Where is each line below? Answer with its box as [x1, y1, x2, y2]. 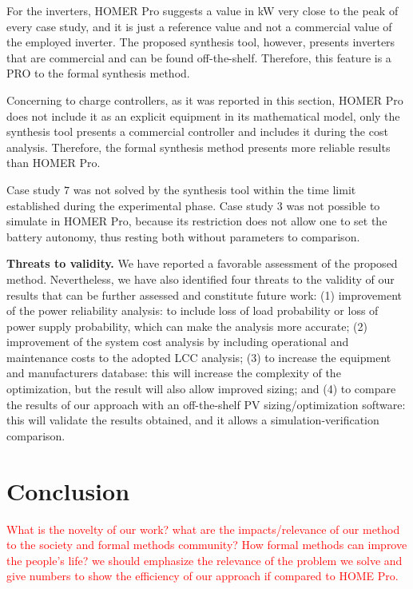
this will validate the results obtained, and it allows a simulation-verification [6, 412, 379, 428]
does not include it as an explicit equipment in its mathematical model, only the [6, 107, 400, 124]
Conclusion [6, 474, 130, 507]
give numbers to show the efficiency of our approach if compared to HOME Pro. [6, 567, 399, 584]
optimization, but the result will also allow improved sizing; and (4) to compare [6, 380, 396, 397]
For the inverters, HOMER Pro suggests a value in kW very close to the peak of [6, 2, 399, 18]
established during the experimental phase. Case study [6, 197, 274, 213]
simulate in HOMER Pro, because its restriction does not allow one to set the [6, 213, 387, 229]
